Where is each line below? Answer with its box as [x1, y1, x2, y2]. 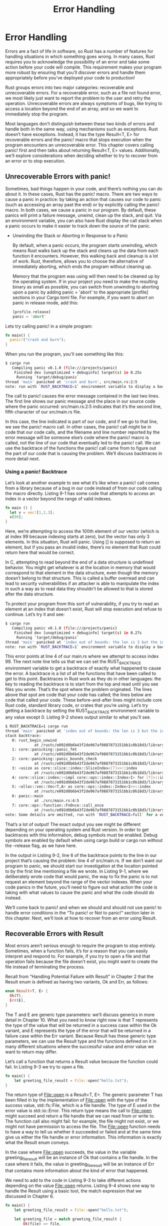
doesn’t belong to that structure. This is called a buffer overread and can [5, 575, 155, 581]
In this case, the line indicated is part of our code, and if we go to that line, [5, 418, 158, 424]
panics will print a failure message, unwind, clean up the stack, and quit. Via [5, 212, 161, 218]
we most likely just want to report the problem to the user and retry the [5, 95, 151, 101]
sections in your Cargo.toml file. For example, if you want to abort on [12, 294, 154, 300]
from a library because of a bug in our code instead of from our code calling [5, 485, 162, 491]
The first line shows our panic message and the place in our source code [5, 398, 156, 404]
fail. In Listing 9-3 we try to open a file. [5, 1063, 85, 1069]
